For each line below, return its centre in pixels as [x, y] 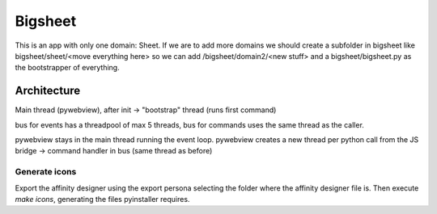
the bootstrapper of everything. [68, 68]
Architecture [48, 91]
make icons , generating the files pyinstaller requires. [102, 199]
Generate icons [46, 172]
